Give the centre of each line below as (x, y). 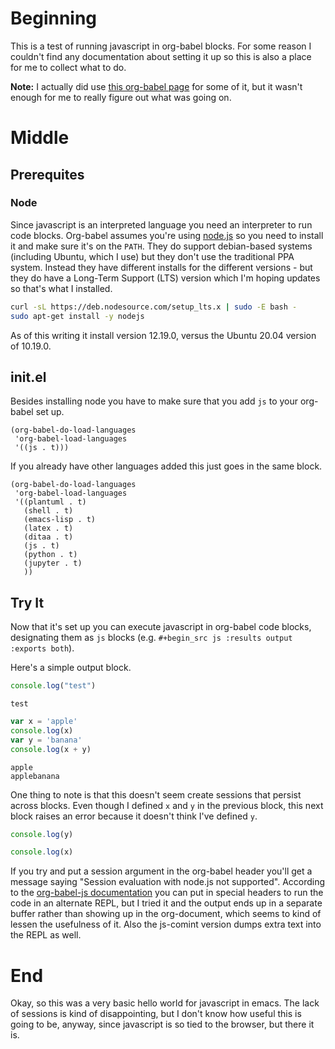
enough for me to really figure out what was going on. (121, 97)
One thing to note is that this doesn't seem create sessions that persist (156, 794)
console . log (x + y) (51, 749)
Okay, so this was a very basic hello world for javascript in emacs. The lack (165, 1003)
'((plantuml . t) (50, 502)
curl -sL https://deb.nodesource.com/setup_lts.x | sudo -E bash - (154, 307)
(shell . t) (48, 511)
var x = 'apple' (44, 722)
